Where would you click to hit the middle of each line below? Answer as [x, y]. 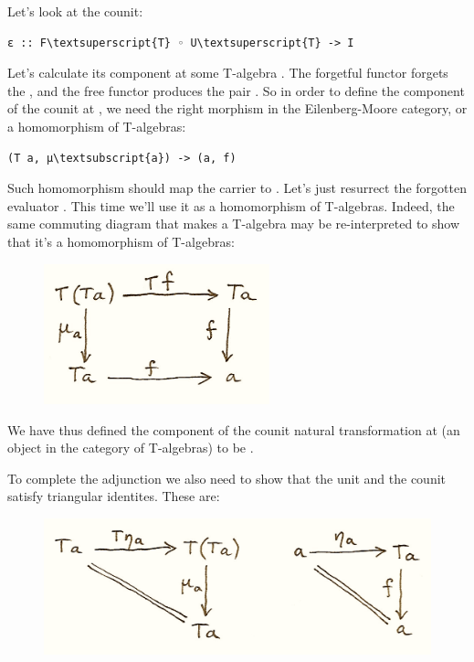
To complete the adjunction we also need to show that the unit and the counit [227, 478]
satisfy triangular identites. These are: [114, 496]
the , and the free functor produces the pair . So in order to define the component [236, 90]
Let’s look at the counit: [75, 11]
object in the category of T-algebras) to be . [131, 448]
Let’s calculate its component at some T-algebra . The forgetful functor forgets [228, 73]
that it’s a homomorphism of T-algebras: [121, 241]
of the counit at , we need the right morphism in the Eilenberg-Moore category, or [237, 108]
